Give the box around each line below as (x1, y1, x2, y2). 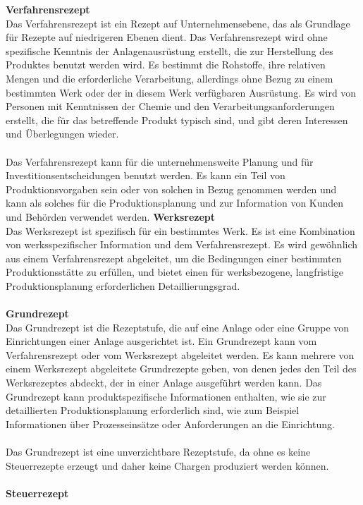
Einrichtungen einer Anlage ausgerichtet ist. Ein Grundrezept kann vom (6, 334, 317, 348)
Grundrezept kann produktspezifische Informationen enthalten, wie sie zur (6, 389, 326, 403)
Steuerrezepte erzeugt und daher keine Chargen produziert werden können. (6, 458, 329, 473)
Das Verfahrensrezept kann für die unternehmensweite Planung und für (6, 154, 314, 169)
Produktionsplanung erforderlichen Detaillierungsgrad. (6, 278, 240, 293)
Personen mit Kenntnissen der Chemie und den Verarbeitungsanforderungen (6, 99, 335, 114)
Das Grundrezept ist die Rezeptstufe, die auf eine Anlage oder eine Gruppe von (6, 320, 350, 334)
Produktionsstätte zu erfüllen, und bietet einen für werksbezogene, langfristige (6, 264, 344, 279)
